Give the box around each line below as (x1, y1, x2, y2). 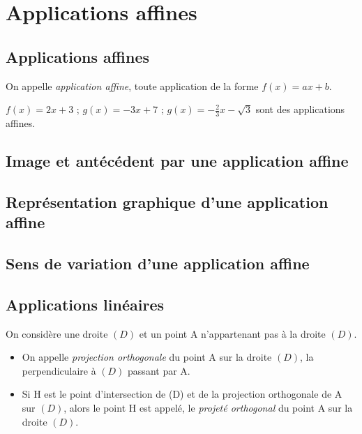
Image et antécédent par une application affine (6, 149, 349, 171)
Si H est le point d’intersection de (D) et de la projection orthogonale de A (22, 387, 342, 401)
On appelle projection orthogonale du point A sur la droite (22, 350, 272, 364)
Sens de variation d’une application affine (6, 252, 310, 274)
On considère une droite (6, 326, 108, 341)
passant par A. (128, 363, 190, 377)
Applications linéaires (6, 293, 164, 315)
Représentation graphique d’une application (6, 190, 329, 212)
